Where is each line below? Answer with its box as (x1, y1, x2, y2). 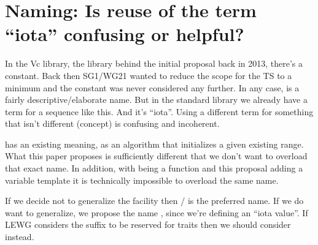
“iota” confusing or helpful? (5, 21, 244, 47)
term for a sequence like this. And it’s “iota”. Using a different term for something (5, 105, 314, 118)
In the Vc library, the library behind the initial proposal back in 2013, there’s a (5, 57, 303, 70)
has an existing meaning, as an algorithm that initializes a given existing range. (5, 137, 304, 150)
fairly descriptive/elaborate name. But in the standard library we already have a (5, 93, 308, 106)
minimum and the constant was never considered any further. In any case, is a (5, 81, 300, 94)
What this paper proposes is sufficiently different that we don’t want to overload (5, 149, 308, 162)
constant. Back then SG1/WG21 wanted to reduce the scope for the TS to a (5, 69, 292, 81)
